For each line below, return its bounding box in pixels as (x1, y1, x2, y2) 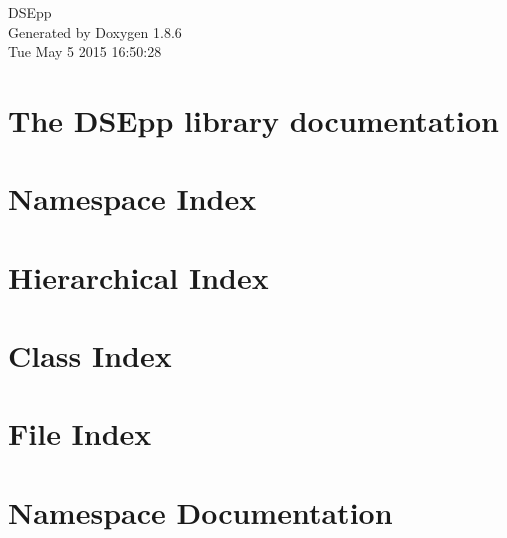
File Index (8, 413, 152, 454)
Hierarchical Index (8, 256, 269, 297)
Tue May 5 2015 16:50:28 (8, 41, 162, 62)
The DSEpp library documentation (8, 99, 499, 140)
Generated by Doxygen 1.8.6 (8, 21, 182, 42)
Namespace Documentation (8, 491, 393, 532)
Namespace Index (8, 178, 257, 219)
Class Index (8, 335, 172, 376)
